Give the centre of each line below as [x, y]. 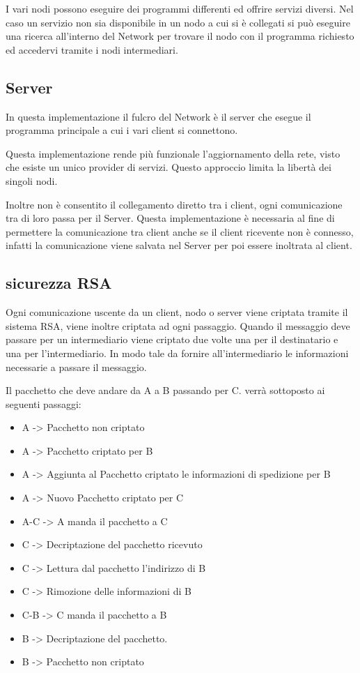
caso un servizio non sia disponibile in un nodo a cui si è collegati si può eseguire [178, 22]
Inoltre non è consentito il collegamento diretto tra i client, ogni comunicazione [174, 204]
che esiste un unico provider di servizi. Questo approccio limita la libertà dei [169, 167]
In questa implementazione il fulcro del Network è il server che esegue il [158, 116]
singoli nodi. [32, 180]
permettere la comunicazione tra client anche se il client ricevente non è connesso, [180, 231]
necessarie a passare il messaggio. [76, 366]
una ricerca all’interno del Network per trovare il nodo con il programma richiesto [180, 36]
